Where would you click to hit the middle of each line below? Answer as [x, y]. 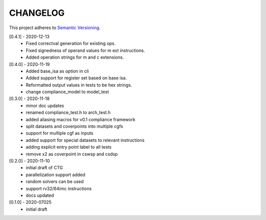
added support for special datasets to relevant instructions [85, 140]
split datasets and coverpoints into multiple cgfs [74, 126]
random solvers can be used [55, 182]
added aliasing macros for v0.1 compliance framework [81, 119]
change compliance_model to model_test [67, 92]
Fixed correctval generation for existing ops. [71, 43]
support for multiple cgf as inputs [60, 133]
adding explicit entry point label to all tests [69, 147]
